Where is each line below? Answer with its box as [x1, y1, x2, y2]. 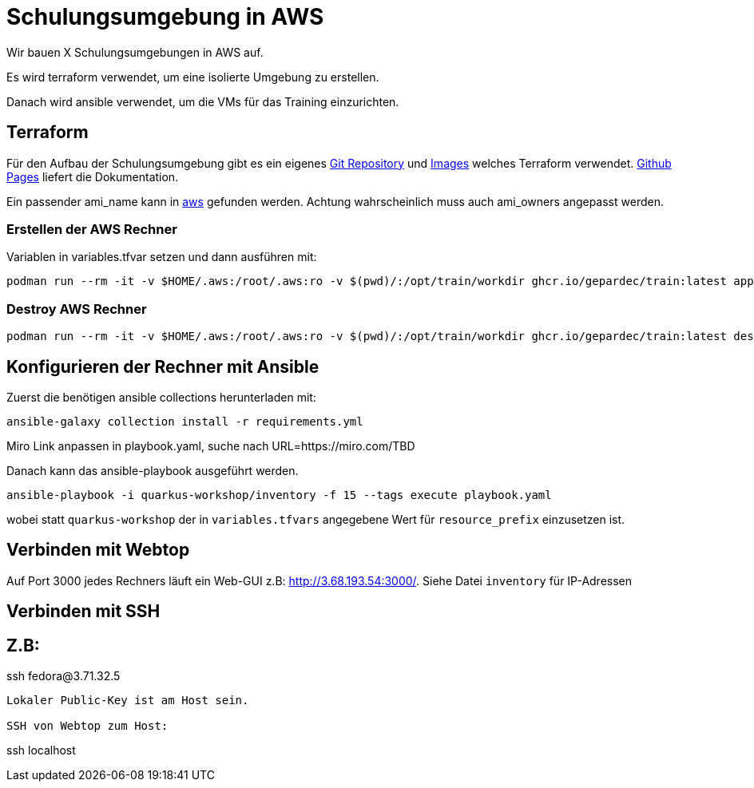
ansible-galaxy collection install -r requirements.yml [6, 414, 363, 428]
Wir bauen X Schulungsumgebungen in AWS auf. [6, 45, 264, 59]
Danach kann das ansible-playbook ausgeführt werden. [6, 463, 299, 477]
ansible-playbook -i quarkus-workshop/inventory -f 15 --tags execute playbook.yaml [6, 488, 552, 501]
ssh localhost [6, 743, 76, 758]
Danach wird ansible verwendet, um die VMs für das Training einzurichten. [6, 94, 399, 109]
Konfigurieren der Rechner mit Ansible [6, 356, 319, 377]
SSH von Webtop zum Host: [6, 719, 169, 733]
